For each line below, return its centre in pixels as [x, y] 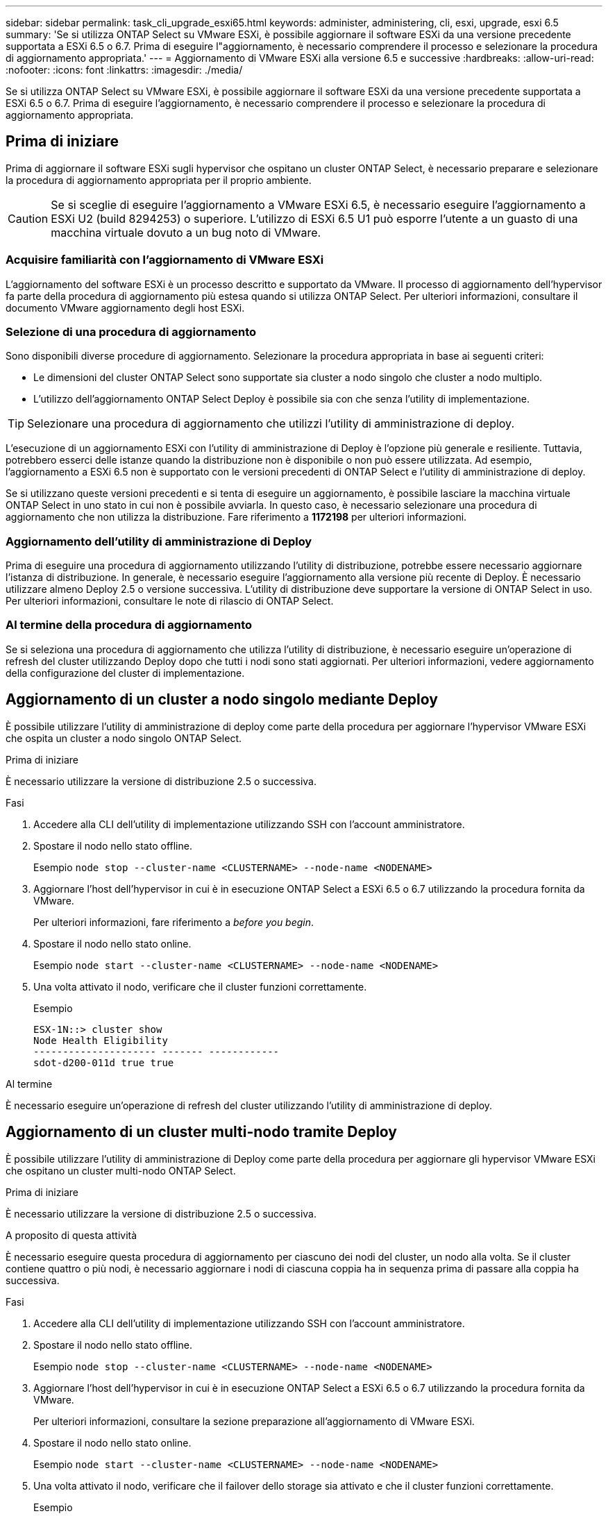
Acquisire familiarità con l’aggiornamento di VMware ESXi [165, 260]
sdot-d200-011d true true [104, 1062]
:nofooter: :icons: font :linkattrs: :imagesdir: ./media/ [124, 70]
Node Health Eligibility [101, 1040]
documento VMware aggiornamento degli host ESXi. [125, 308]
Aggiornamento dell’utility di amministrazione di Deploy [159, 541]
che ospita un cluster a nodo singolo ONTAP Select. [124, 738]
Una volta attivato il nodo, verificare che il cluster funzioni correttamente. [200, 986]
